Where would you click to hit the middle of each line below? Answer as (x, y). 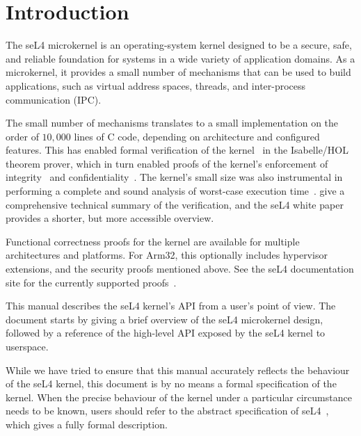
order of (22, 136)
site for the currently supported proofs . (91, 282)
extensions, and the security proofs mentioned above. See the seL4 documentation (180, 269)
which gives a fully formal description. (87, 424)
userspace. (27, 346)
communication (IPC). (54, 99)
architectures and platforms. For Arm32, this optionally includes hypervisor (167, 255)
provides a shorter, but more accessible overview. (110, 218)
